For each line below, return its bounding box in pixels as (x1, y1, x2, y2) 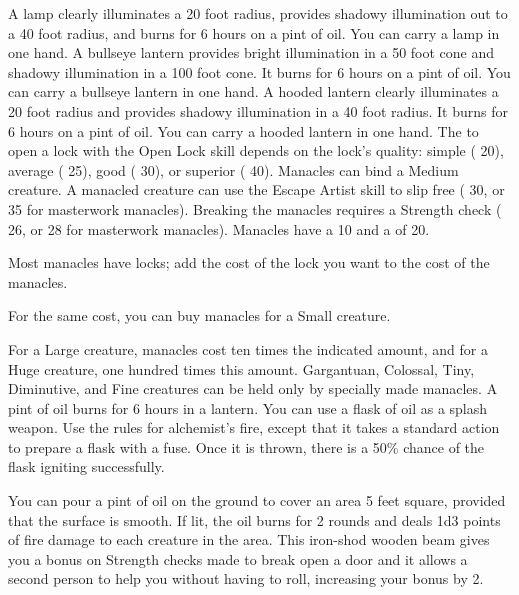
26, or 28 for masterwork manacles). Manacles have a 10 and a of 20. (8, 218, 430, 239)
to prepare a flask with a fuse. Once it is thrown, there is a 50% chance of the (8, 436, 485, 457)
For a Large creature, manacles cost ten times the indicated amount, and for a (8, 338, 488, 359)
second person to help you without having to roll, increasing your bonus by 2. (8, 568, 484, 589)
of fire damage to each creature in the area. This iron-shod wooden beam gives (8, 529, 490, 550)
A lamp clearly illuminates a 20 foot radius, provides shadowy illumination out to (8, 3, 508, 23)
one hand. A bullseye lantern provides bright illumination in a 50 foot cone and (8, 42, 495, 63)
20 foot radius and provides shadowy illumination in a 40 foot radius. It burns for (8, 100, 508, 121)
